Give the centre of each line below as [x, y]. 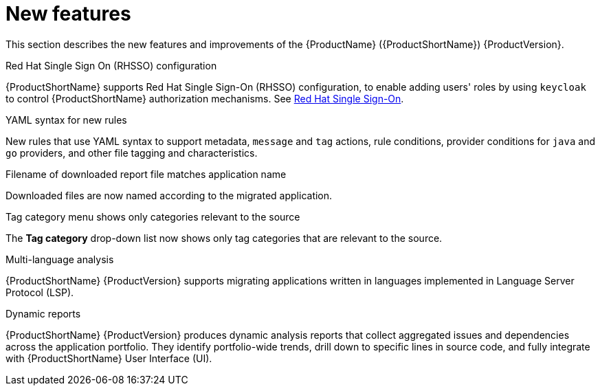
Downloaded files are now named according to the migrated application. [169, 195]
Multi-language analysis [60, 259]
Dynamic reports [43, 313]
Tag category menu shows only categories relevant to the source [153, 216]
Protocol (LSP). [40, 292]
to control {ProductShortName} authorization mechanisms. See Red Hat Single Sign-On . [205, 98]
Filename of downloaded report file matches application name [146, 174]
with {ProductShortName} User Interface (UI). [109, 358]
